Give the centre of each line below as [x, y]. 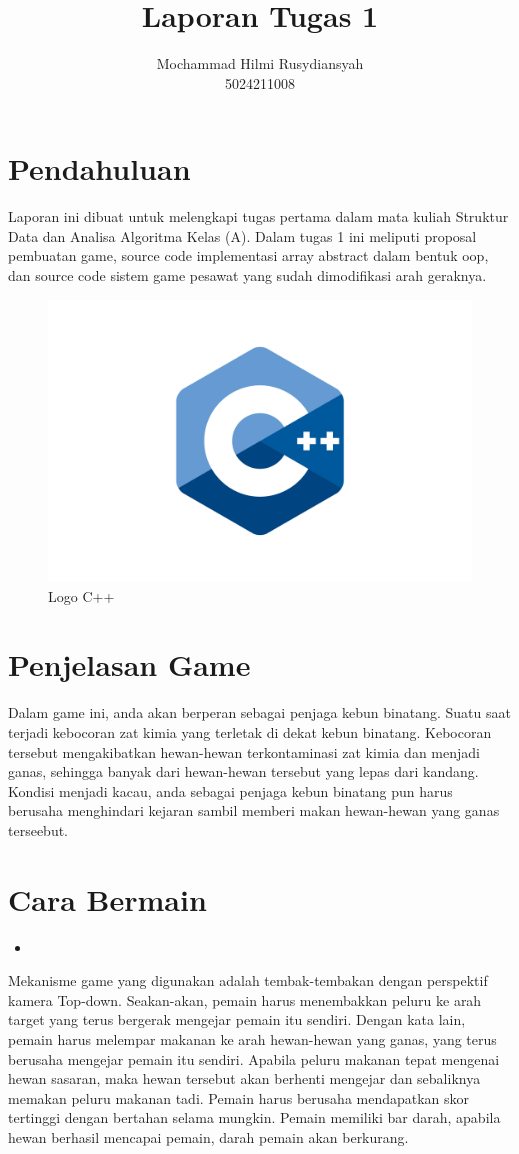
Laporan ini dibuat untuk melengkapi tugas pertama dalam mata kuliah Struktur [258, 216]
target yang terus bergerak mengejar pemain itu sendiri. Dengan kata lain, [237, 1019]
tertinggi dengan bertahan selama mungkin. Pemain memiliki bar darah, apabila [254, 1117]
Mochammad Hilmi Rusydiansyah [260, 63]
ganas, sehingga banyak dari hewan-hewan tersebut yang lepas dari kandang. [243, 771]
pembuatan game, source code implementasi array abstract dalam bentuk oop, [248, 255]
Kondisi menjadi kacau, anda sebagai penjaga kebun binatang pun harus [230, 790]
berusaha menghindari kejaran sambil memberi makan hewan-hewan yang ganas [254, 810]
